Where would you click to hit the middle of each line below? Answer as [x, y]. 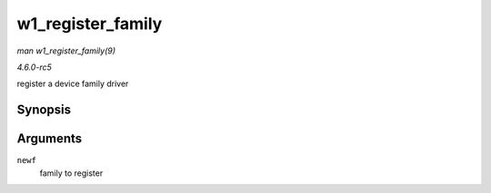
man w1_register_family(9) [66, 51]
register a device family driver [73, 84]
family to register [71, 173]
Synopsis [44, 110]
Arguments [50, 139]
